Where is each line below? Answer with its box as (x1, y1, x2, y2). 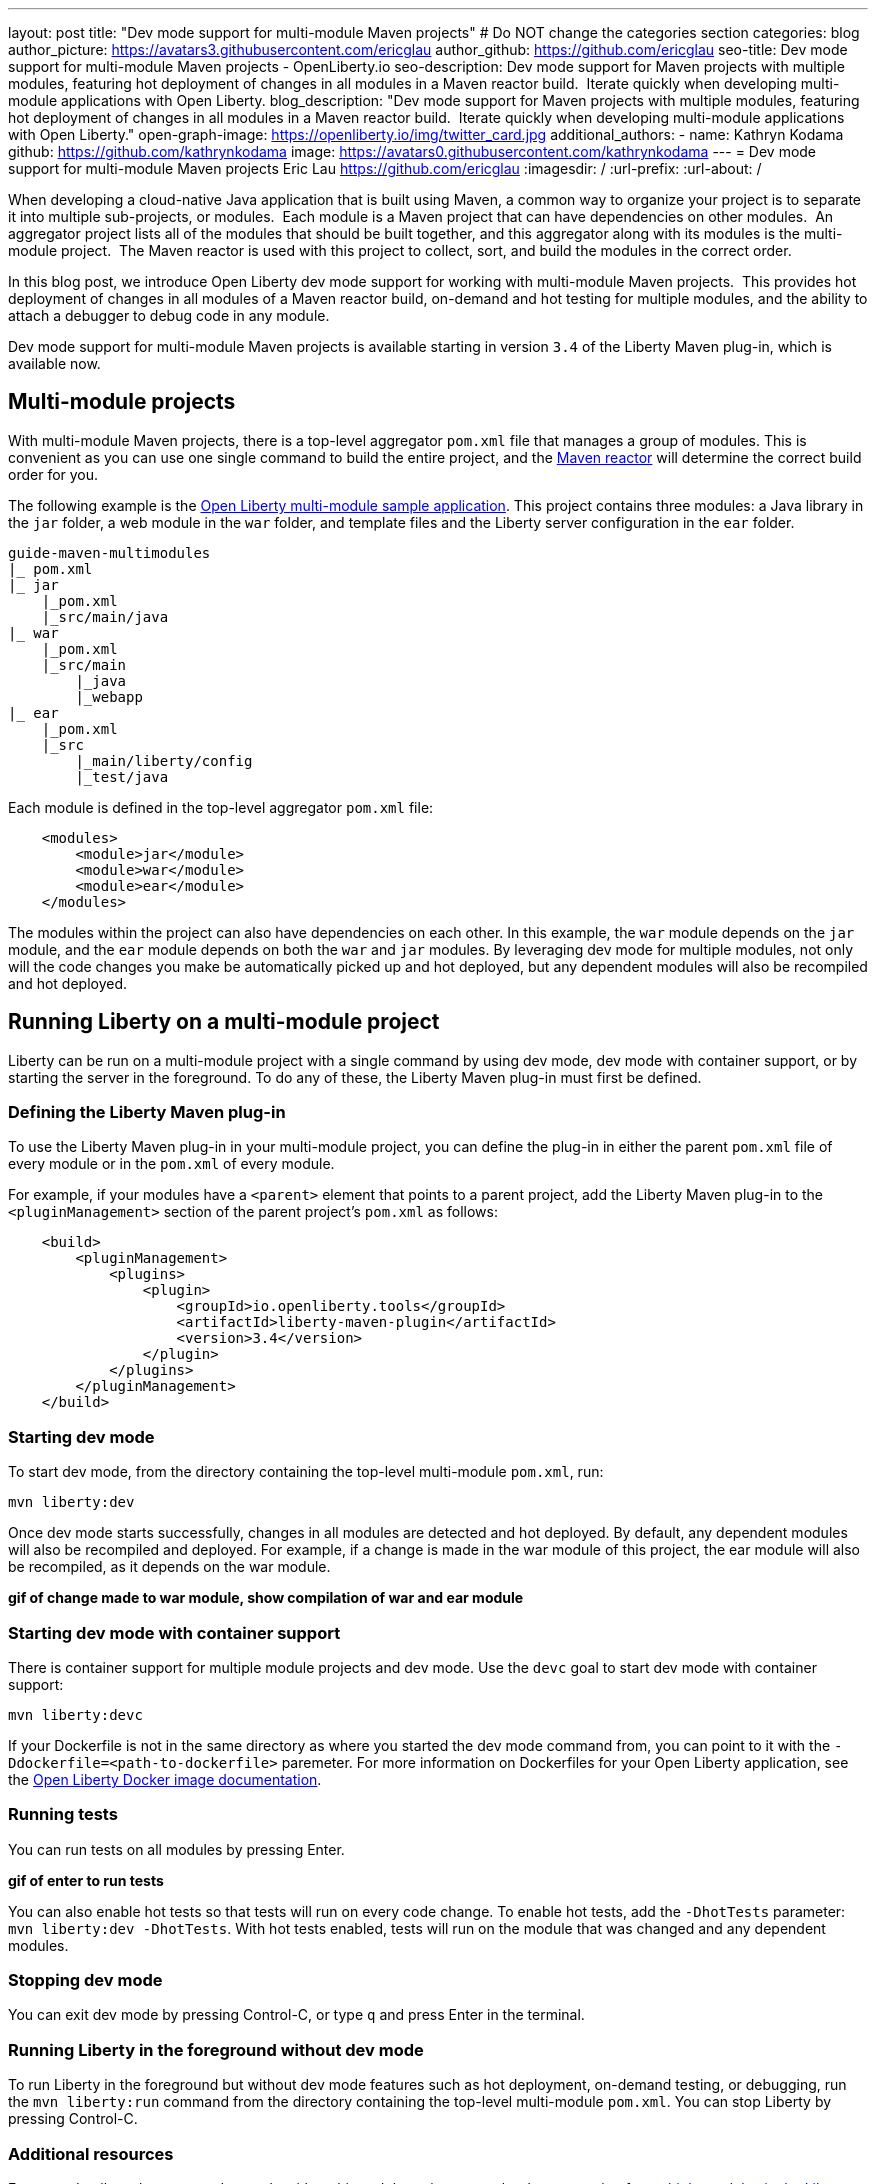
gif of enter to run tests (8, 1871, 164, 1889)
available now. (8, 355, 101, 372)
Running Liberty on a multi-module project (8, 1009, 440, 1035)
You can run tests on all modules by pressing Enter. (8, 1840, 345, 1858)
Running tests (8, 1804, 118, 1825)
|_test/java (75, 768, 169, 785)
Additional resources (8, 2143, 174, 2164)
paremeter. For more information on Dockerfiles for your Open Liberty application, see (281, 1753, 849, 1771)
